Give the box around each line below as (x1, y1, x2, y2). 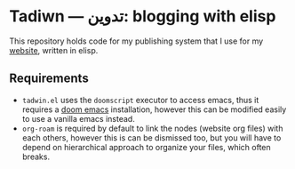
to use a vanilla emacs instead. (21, 113, 135, 124)
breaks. (21, 151, 51, 162)
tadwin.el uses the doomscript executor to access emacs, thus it (21, 94, 259, 105)
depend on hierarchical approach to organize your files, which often (21, 141, 271, 152)
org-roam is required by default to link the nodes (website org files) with (21, 123, 283, 133)
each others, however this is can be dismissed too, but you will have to (21, 132, 282, 143)
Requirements (9, 71, 89, 86)
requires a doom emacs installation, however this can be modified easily (21, 104, 287, 115)
